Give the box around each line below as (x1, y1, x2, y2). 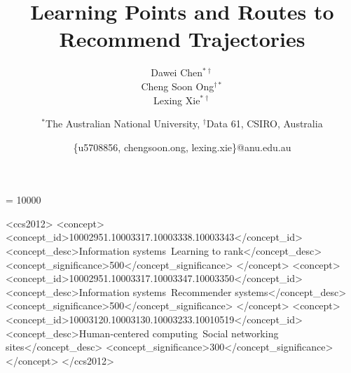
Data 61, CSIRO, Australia (206, 116, 323, 131)
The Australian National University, (46, 116, 200, 131)
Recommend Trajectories (59, 24, 305, 53)
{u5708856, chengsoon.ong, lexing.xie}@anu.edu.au (73, 139, 291, 154)
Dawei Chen (151, 65, 203, 80)
